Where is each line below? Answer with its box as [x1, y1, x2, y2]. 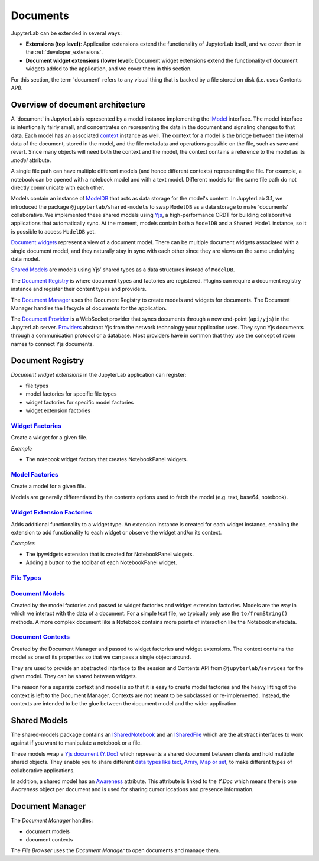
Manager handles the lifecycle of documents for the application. [11, 305, 167, 312]
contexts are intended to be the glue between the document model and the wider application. [11, 700, 239, 707]
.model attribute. [11, 157, 51, 164]
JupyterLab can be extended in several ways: [11, 30, 122, 37]
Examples [11, 540, 35, 547]
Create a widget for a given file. [11, 434, 88, 441]
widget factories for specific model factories [25, 399, 134, 406]
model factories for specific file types [25, 390, 117, 397]
